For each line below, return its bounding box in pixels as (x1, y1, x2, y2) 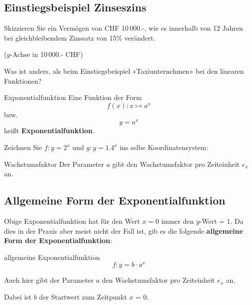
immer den (161, 216, 194, 226)
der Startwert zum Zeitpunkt (39, 292, 127, 302)
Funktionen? (4, 75, 42, 86)
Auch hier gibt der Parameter (4, 275, 94, 285)
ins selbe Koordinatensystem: (120, 142, 208, 152)
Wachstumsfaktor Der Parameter (4, 158, 104, 169)
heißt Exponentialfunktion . (4, 125, 95, 136)
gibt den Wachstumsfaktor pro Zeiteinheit (112, 158, 240, 169)
